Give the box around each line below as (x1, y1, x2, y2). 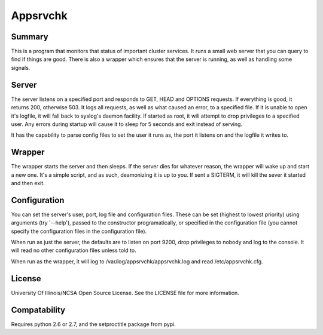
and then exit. (11, 180, 45, 186)
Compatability (11, 305, 66, 315)
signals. (11, 64, 31, 71)
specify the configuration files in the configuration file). (11, 228, 147, 235)
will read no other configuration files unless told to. (11, 247, 137, 254)
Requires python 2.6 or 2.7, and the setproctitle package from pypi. (11, 320, 176, 328)
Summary (11, 32, 48, 42)
